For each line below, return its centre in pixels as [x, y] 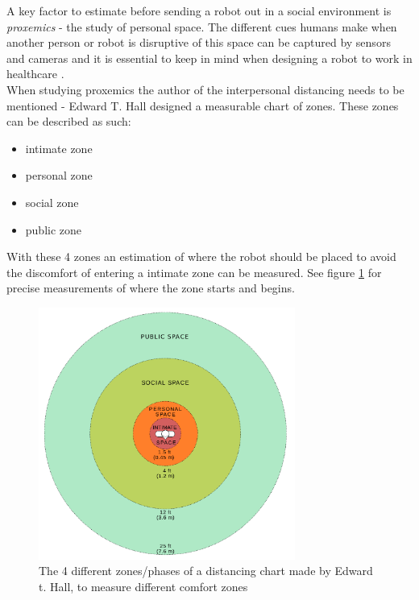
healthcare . [35, 74]
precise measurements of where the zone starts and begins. [151, 288]
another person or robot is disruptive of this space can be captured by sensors [199, 42]
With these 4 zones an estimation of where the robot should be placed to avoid [201, 257]
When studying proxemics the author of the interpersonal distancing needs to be [205, 89]
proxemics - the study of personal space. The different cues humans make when [202, 26]
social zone [52, 202]
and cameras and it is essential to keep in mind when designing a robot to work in [209, 58]
